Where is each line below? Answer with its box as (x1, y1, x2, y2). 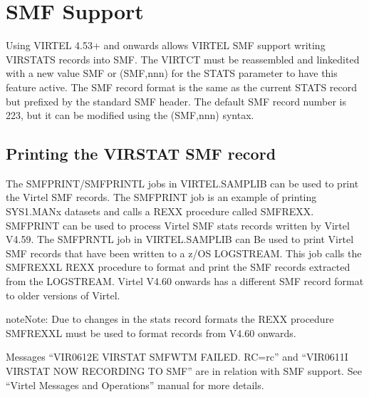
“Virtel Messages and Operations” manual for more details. (6, 377, 264, 392)
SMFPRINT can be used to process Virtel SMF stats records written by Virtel (6, 217, 350, 232)
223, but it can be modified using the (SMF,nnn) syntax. (6, 108, 254, 123)
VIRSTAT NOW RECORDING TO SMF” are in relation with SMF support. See (6, 364, 362, 378)
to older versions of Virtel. (6, 287, 120, 302)
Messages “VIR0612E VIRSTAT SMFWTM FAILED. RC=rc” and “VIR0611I (6, 349, 348, 364)
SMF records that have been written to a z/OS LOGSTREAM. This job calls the (6, 245, 362, 260)
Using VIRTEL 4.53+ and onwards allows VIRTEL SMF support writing (6, 38, 326, 53)
